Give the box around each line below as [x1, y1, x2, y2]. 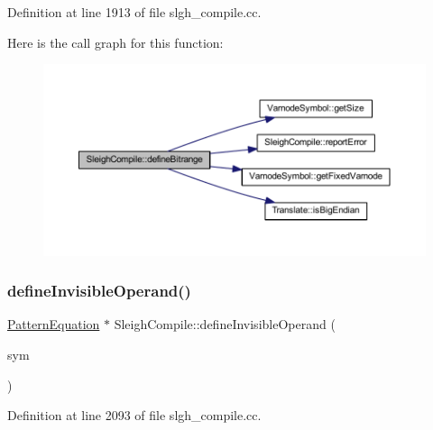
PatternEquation [7, 315, 100, 334]
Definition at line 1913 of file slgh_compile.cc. [7, 3, 262, 21]
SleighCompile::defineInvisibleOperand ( [114, 315, 336, 334]
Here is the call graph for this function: [7, 32, 224, 51]
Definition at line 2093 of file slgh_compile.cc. [7, 406, 262, 425]
